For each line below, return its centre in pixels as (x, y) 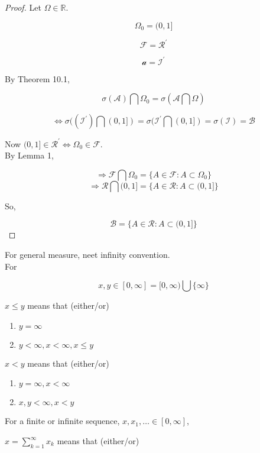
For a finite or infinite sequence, (62, 421)
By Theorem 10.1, (37, 78)
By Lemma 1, (29, 155)
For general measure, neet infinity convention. (87, 255)
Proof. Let (23, 7)
